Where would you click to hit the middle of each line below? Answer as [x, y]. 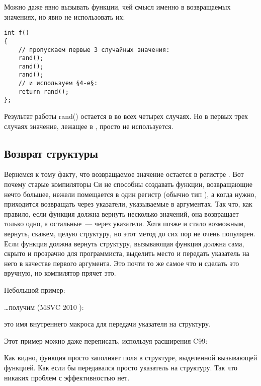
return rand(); [43, 91]
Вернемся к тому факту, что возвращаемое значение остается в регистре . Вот [124, 174]
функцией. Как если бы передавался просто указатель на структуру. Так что [121, 367]
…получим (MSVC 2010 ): [44, 307]
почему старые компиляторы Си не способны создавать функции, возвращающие [128, 184]
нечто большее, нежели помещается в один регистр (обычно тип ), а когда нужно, [130, 194]
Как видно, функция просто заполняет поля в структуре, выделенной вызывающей [131, 358]
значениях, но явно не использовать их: [65, 16]
